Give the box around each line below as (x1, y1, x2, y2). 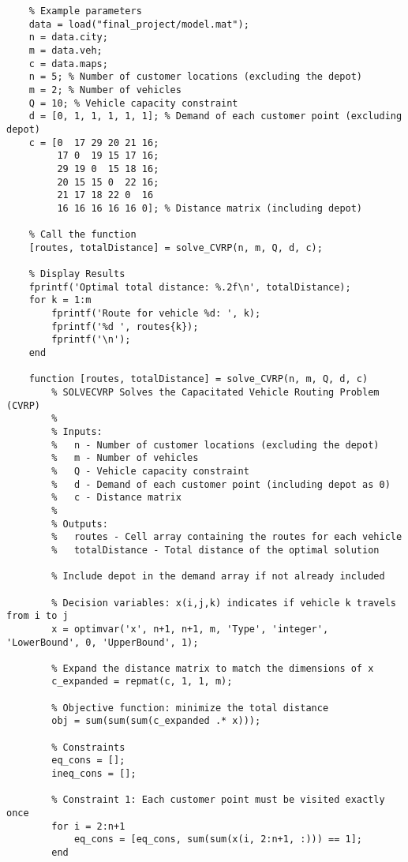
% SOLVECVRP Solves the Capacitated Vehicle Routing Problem (51, 387, 380, 399)
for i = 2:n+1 (51, 820, 125, 832)
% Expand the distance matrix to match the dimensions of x (51, 662, 374, 674)
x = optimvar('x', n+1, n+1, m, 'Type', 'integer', (51, 623, 329, 635)
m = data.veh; (28, 44, 103, 56)
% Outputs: (51, 518, 108, 530)
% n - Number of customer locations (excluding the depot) (51, 439, 380, 451)
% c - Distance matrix (51, 492, 182, 504)
